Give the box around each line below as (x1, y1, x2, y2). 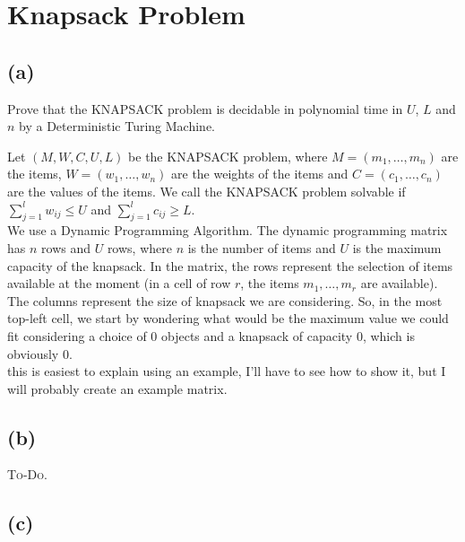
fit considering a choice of (7, 326, 147, 345)
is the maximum (352, 238, 442, 257)
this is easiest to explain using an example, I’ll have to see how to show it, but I (7, 362, 446, 380)
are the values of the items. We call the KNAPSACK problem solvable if (7, 181, 406, 200)
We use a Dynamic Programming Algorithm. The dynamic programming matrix (7, 221, 448, 240)
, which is (362, 326, 415, 345)
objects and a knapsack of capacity (160, 326, 353, 345)
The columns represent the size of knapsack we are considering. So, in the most (7, 291, 443, 310)
